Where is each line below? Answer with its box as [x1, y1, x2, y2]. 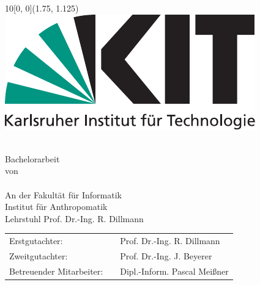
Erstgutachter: [9, 234, 63, 247]
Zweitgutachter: [9, 249, 68, 262]
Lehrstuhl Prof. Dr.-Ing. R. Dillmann [5, 212, 144, 225]
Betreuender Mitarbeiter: [9, 264, 103, 277]
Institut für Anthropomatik [5, 200, 108, 213]
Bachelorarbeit [5, 152, 60, 165]
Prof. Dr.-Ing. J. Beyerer [120, 249, 212, 262]
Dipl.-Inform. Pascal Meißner [120, 264, 229, 277]
